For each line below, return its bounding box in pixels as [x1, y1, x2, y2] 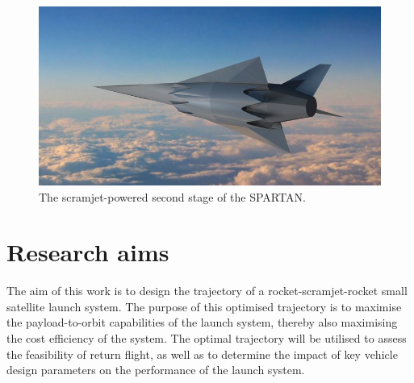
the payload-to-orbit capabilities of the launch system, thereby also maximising [6, 314, 398, 331]
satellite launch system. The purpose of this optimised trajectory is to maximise [6, 298, 402, 314]
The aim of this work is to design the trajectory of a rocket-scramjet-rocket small [6, 282, 408, 299]
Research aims [6, 235, 169, 269]
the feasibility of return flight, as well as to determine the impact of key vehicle [6, 345, 398, 362]
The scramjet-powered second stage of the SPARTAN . [39, 188, 306, 205]
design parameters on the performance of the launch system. [6, 361, 305, 378]
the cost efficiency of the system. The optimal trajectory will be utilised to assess [6, 330, 407, 346]
